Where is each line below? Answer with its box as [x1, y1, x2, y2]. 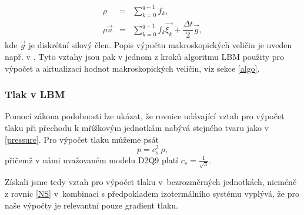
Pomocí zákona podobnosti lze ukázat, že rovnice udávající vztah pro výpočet [5, 110, 285, 122]
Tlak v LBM [5, 87, 65, 102]
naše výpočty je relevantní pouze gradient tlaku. [5, 199, 178, 211]
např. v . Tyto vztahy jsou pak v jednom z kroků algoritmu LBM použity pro [5, 51, 285, 63]
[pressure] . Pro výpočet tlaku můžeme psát [5, 133, 159, 145]
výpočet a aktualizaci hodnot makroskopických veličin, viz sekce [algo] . [5, 62, 260, 74]
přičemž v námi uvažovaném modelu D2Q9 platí [5, 153, 178, 166]
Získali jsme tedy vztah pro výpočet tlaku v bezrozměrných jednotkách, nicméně [5, 176, 297, 188]
